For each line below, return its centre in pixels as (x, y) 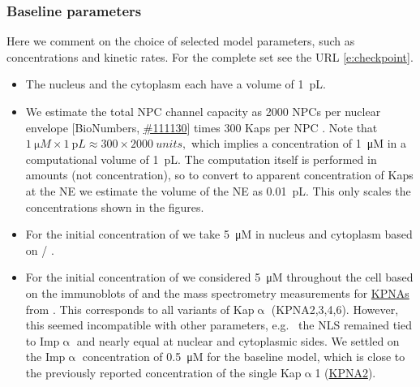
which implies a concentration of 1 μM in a (299, 143)
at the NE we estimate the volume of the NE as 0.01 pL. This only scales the (218, 190)
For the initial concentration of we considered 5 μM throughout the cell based (219, 277)
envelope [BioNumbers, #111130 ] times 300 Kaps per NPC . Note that (201, 127)
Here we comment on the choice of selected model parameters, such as (181, 41)
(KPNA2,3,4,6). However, (335, 309)
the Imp (45, 357)
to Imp (43, 340)
